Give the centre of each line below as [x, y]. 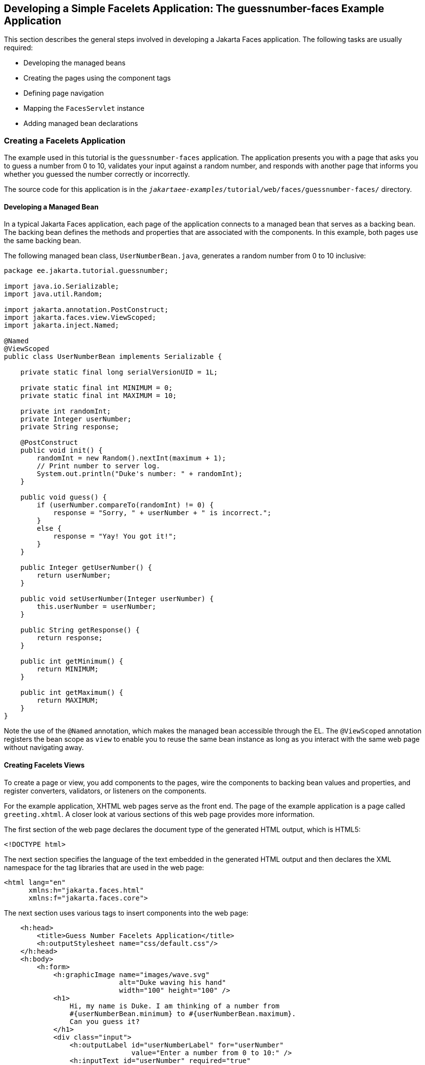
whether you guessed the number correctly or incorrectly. [97, 174]
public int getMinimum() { [72, 661]
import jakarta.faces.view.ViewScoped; [80, 318]
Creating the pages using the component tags [97, 78]
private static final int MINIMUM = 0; [96, 388]
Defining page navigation [64, 93]
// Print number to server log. [99, 466]
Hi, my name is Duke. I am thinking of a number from [174, 1006]
